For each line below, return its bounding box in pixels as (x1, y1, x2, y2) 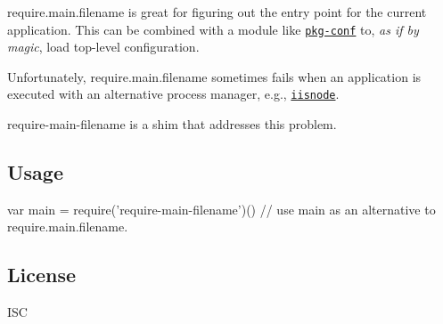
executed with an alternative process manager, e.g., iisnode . (7, 85, 340, 103)
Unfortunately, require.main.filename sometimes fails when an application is (7, 67, 422, 85)
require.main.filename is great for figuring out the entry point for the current (7, 3, 427, 20)
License (7, 261, 77, 288)
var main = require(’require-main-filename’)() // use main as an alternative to (7, 199, 436, 218)
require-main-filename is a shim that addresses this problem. (7, 115, 337, 134)
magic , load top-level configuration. (7, 37, 200, 56)
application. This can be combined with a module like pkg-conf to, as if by (7, 20, 419, 38)
